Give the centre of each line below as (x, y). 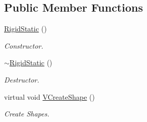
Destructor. (22, 79)
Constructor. (24, 45)
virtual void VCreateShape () (50, 96)
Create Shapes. (27, 114)
